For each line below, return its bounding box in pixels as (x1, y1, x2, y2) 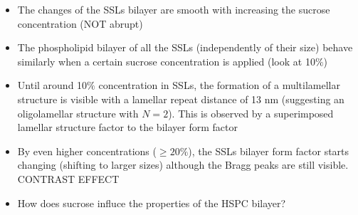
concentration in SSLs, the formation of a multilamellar (98, 78, 340, 93)
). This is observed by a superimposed (168, 105, 334, 120)
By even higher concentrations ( (17, 143, 157, 158)
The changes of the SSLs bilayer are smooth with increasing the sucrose (17, 2, 330, 16)
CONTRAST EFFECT (17, 171, 120, 186)
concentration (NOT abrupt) (17, 16, 143, 31)
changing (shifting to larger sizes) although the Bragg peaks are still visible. (17, 157, 349, 172)
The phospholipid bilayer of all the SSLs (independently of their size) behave (17, 40, 353, 55)
